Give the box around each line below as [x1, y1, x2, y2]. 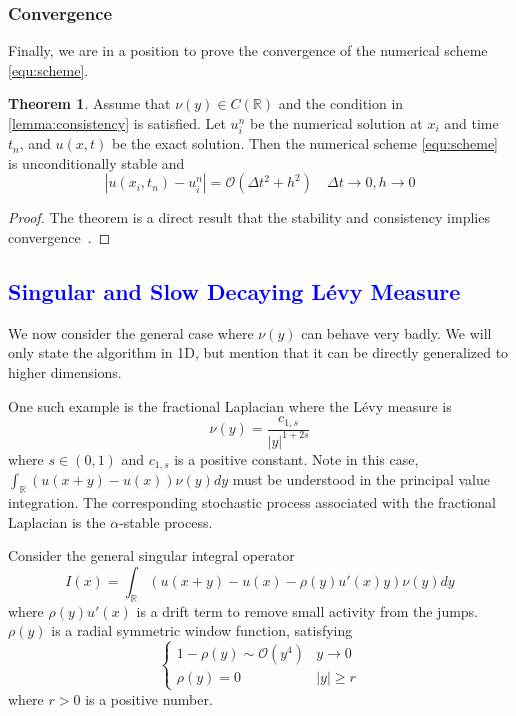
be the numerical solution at [249, 113, 423, 133]
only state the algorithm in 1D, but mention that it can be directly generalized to [8, 342, 509, 363]
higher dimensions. [8, 361, 122, 382]
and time [444, 113, 499, 133]
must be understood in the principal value [232, 469, 491, 490]
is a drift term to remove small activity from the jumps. [136, 600, 479, 621]
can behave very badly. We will [301, 322, 492, 343]
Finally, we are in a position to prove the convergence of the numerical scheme [8, 40, 488, 61]
